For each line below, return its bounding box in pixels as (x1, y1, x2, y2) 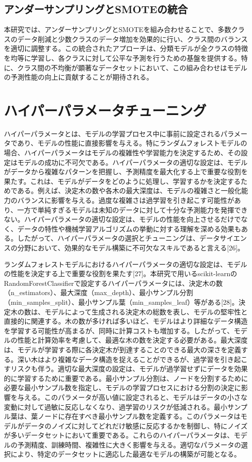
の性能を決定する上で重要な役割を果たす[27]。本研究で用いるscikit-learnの (4, 268, 237, 279)
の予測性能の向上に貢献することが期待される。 (4, 72, 153, 82)
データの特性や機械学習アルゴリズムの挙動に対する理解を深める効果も (17, 223, 241, 233)
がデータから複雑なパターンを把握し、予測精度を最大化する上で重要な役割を (4, 166, 248, 177)
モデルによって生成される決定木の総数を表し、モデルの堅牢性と (44, 306, 248, 316)
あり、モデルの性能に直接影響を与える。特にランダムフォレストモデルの (17, 138, 248, 148)
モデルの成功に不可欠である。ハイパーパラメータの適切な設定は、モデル (17, 157, 248, 167)
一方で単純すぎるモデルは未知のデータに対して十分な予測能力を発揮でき (17, 204, 248, 214)
